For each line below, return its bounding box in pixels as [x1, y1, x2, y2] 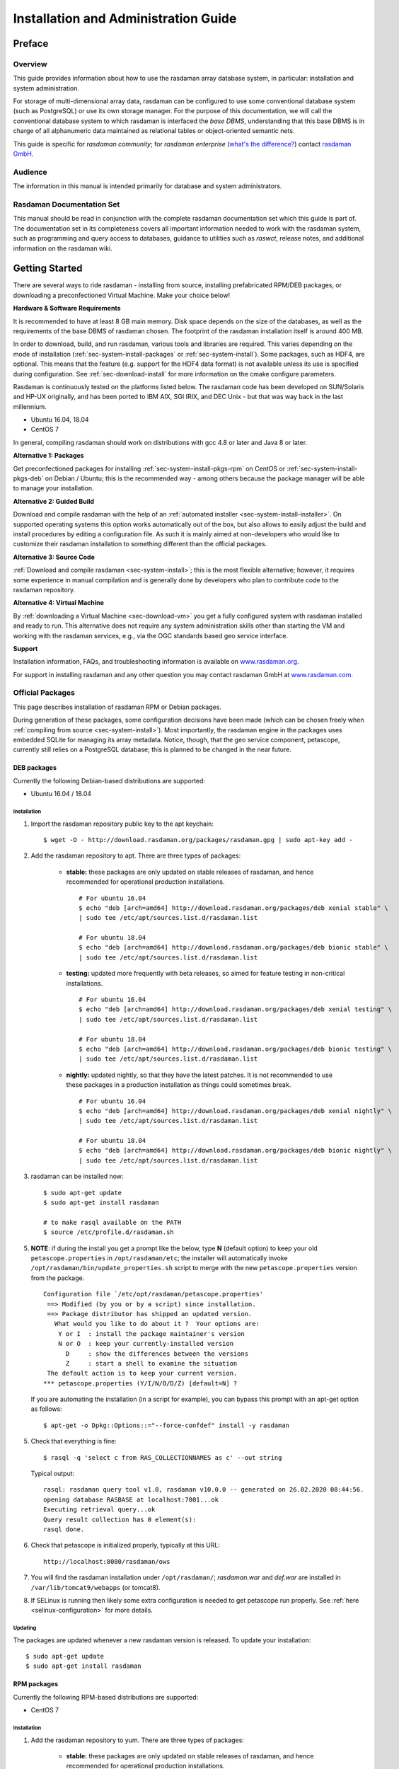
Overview [13, 59, 47, 69]
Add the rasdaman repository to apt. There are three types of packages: [30, 851, 241, 860]
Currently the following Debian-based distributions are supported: [13, 776, 205, 785]
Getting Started [13, 263, 83, 275]
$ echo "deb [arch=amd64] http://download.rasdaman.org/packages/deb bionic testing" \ [79, 1044, 393, 1053]
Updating [13, 1625, 37, 1632]
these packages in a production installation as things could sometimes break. [66, 1081, 291, 1089]
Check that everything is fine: [30, 1437, 117, 1446]
